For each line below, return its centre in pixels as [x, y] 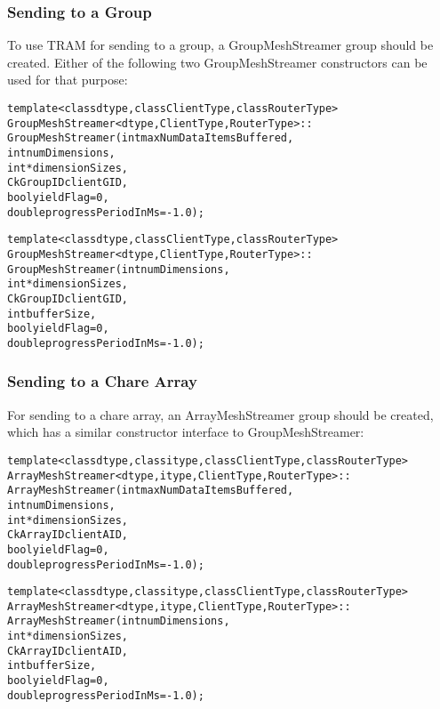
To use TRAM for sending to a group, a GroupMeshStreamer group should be [220, 45]
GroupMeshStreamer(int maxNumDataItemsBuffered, [151, 138]
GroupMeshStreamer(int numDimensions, [119, 269]
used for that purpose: [68, 80]
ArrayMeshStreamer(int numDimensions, [119, 621]
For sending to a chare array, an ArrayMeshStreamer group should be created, [220, 414]
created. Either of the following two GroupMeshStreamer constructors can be [217, 62]
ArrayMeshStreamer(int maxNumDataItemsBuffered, [151, 491]
